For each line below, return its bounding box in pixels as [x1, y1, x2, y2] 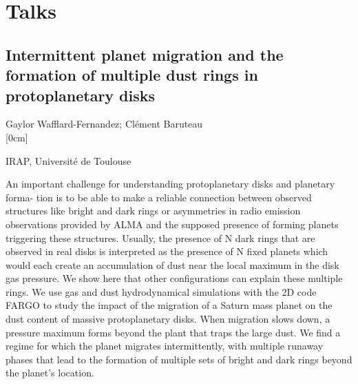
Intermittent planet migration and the [6, 43, 284, 65]
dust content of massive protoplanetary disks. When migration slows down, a [6, 312, 330, 326]
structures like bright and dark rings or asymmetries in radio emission [6, 203, 301, 218]
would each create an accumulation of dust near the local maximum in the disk [6, 257, 339, 272]
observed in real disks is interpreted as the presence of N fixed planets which [6, 244, 328, 259]
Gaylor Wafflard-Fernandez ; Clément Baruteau [6, 117, 203, 131]
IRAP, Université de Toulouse [6, 153, 131, 168]
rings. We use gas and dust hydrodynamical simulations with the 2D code [6, 284, 317, 299]
